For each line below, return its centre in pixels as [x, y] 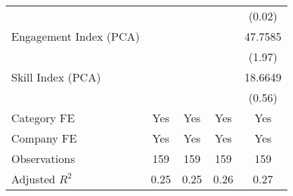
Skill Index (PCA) [56, 77]
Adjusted [33, 179]
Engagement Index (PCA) [76, 36]
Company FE [44, 138]
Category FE [43, 118]
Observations [43, 158]
